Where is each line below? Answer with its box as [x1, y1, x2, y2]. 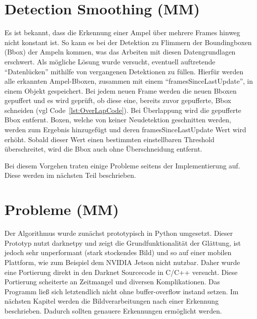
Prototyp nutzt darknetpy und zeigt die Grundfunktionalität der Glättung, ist [4, 237, 241, 248]
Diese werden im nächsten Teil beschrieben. [4, 170, 136, 180]
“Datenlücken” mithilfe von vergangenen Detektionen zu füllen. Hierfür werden [4, 66, 244, 76]
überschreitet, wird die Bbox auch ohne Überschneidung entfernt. [4, 144, 202, 154]
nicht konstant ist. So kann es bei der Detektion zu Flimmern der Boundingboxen [4, 37, 252, 47]
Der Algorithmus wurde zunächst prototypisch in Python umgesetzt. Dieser [4, 228, 233, 238]
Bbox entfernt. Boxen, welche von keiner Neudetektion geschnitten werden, [4, 114, 231, 125]
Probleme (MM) [4, 199, 119, 219]
